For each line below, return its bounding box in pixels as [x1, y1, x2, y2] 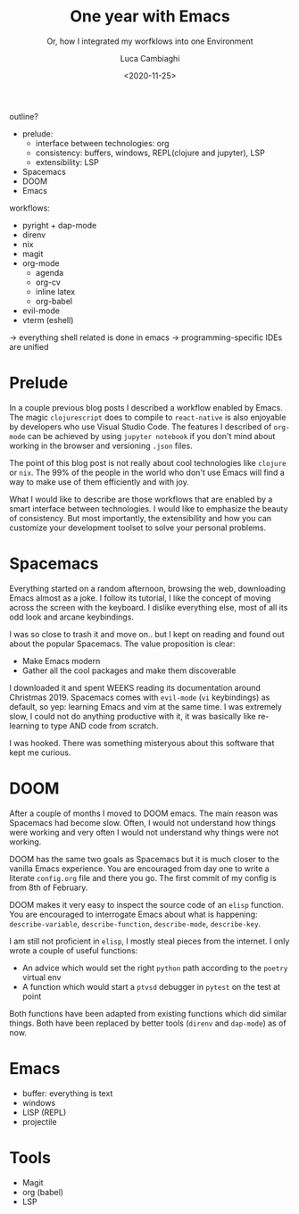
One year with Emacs [70, 6, 230, 27]
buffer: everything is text [21, 1087, 113, 1099]
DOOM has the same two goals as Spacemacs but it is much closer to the [9, 853, 279, 864]
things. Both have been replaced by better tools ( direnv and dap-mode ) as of [9, 1018, 287, 1028]
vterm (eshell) [21, 314, 74, 325]
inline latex [35, 286, 76, 296]
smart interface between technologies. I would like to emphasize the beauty [9, 503, 288, 514]
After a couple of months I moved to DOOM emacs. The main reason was [9, 808, 278, 819]
